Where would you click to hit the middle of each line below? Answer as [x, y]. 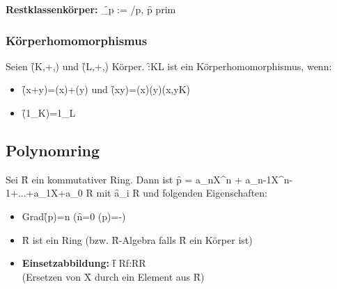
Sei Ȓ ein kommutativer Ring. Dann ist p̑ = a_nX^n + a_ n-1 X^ [145, 179]
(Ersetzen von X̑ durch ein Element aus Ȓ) [113, 276]
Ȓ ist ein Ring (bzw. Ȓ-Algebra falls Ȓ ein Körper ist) [137, 239]
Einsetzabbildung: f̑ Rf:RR [84, 263]
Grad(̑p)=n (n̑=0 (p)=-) [74, 216]
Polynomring [53, 150]
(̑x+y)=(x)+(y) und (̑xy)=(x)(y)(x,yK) [106, 89]
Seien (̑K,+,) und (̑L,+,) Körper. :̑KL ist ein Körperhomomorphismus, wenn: [169, 66]
